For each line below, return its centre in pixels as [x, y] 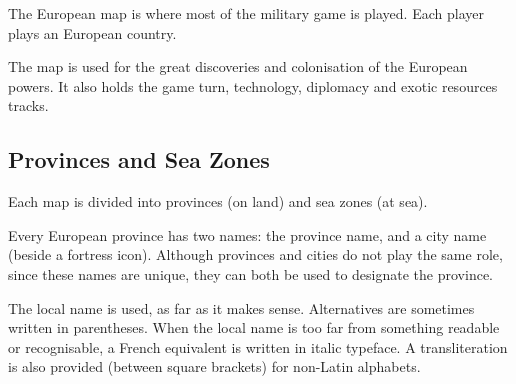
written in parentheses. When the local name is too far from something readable [254, 327]
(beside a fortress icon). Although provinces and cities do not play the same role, [255, 254]
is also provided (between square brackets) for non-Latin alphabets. [214, 366]
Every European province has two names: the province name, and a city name [247, 234]
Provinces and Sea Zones [139, 159]
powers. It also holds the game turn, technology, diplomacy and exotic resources [253, 85]
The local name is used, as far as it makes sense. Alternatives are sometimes [241, 307]
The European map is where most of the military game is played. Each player [246, 13]
